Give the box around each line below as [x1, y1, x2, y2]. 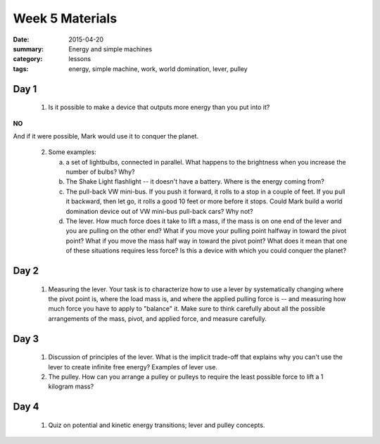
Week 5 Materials [13, 11, 118, 26]
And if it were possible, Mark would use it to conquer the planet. [13, 132, 199, 140]
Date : [13, 35, 30, 44]
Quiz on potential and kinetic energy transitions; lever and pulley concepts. [48, 421, 265, 429]
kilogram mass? [48, 382, 94, 391]
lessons [68, 55, 91, 63]
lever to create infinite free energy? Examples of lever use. [48, 362, 218, 371]
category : [13, 55, 43, 63]
